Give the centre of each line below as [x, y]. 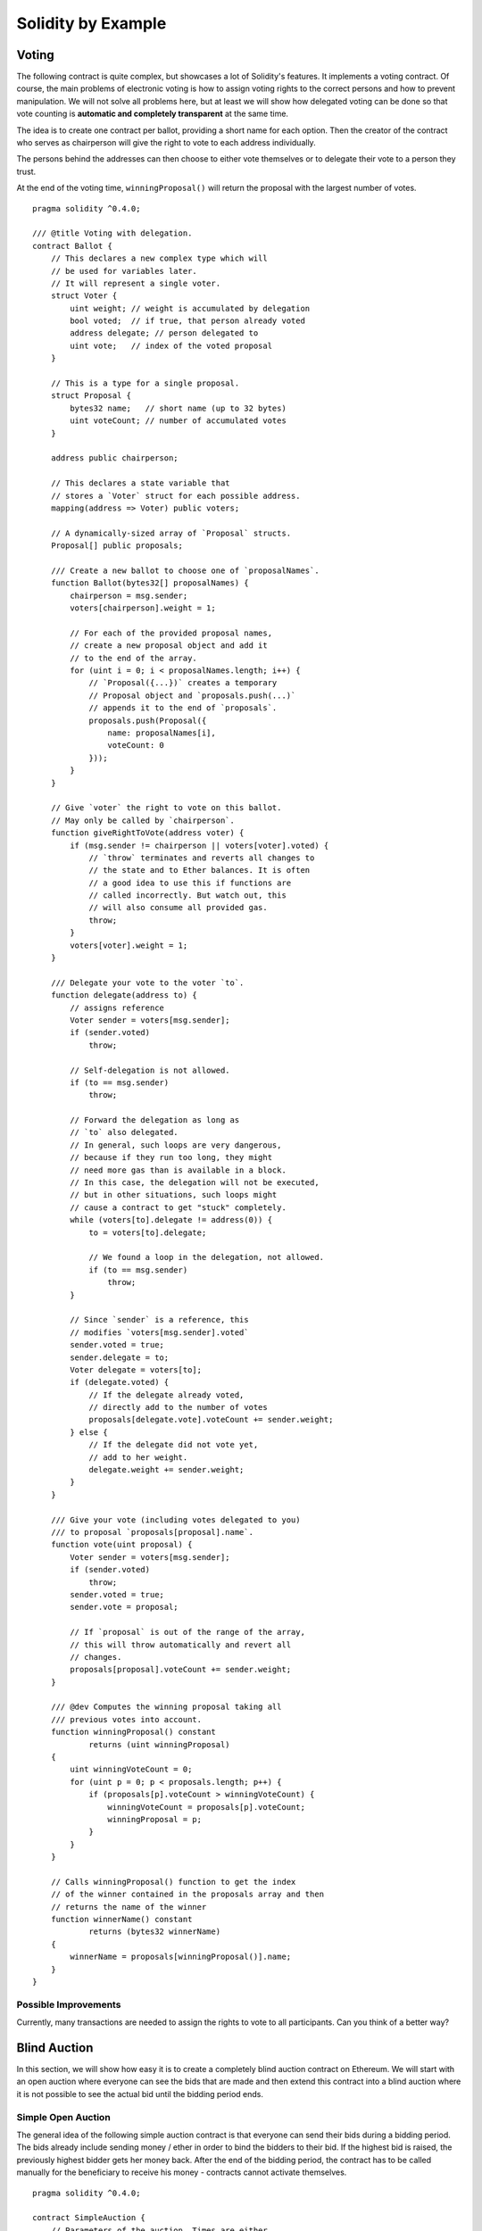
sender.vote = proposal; [124, 1607]
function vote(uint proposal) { [121, 1545]
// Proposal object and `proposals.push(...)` [192, 695]
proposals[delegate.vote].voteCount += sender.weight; [211, 1420]
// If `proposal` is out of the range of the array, [187, 1632]
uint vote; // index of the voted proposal [171, 345]
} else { [89, 1432]
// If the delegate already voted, [166, 1395]
